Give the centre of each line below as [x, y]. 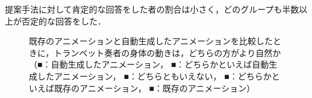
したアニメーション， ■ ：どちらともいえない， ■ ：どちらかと [158, 76]
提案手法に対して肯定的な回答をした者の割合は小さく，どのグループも [144, 9]
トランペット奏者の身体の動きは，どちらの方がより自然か [167, 52]
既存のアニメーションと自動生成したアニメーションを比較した [151, 41]
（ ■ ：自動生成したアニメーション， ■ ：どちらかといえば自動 [149, 64]
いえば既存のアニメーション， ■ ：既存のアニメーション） [142, 88]
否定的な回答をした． [64, 21]
